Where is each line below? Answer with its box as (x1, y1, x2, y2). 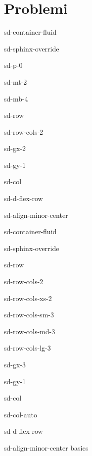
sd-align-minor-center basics (4, 442, 89, 453)
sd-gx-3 (4, 359, 26, 369)
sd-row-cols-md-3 (4, 326, 55, 336)
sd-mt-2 (4, 76, 27, 87)
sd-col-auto (4, 409, 37, 419)
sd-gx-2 (4, 143, 26, 153)
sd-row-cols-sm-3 (4, 309, 54, 320)
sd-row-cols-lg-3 (4, 343, 51, 353)
